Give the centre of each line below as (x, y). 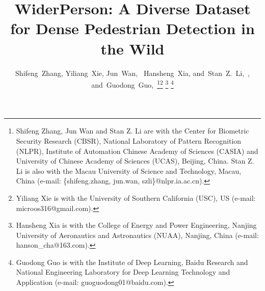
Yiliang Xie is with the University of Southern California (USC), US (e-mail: (136, 197)
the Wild (132, 48)
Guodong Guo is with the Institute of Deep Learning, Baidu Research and (132, 262)
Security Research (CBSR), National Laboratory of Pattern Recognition (129, 140)
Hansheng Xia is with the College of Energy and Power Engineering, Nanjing (136, 225)
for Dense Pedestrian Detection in (132, 28)
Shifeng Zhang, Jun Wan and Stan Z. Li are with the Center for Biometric (132, 131)
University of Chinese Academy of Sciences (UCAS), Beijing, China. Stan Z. (135, 161)
